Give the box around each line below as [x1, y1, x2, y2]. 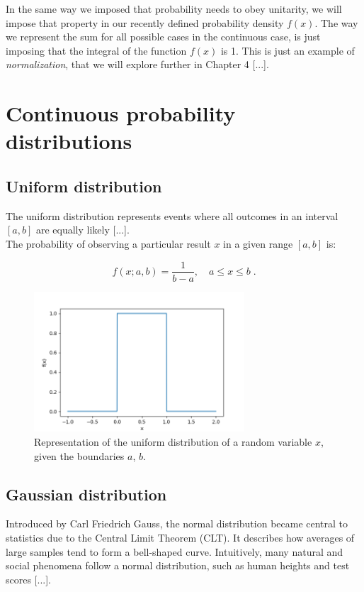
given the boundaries [34, 448, 125, 463]
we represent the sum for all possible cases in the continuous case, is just [6, 29, 321, 44]
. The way [314, 15, 358, 30]
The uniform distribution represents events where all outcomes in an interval [6, 208, 339, 223]
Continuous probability [6, 99, 236, 128]
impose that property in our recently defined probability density [6, 15, 284, 30]
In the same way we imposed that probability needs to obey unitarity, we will [6, 1, 342, 16]
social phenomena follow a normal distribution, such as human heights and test [6, 558, 350, 573]
